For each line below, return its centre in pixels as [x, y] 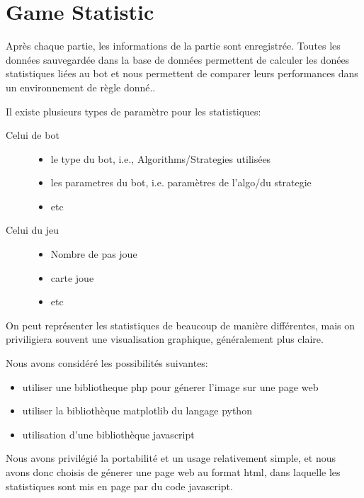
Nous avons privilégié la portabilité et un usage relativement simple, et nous [171, 458]
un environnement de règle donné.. [81, 87]
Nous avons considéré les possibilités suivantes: [107, 363]
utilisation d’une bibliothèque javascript [108, 434]
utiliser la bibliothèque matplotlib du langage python [137, 411]
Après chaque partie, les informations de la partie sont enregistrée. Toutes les [173, 46]
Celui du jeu [33, 230]
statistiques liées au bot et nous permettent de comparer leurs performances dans [182, 73]
